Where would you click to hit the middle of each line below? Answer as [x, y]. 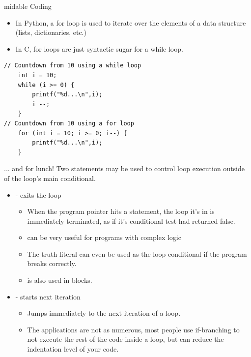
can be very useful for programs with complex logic [104, 237]
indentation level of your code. [73, 349]
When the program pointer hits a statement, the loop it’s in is [121, 211]
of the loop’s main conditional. [50, 178]
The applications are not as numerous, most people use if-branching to [133, 329]
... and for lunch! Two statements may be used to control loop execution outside [124, 168]
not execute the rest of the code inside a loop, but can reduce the [125, 339]
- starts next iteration [48, 296]
